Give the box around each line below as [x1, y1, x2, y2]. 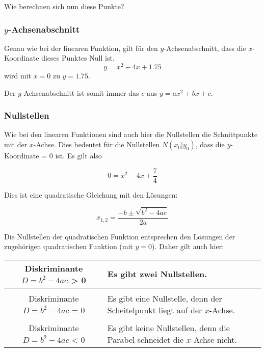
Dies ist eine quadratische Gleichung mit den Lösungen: [4, 189, 178, 200]
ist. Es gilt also [55, 150, 102, 161]
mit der [4, 139, 28, 150]
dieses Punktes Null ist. [41, 52, 115, 63]
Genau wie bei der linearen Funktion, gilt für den [4, 42, 158, 53]
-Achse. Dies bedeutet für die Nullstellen [33, 139, 160, 150]
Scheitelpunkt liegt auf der [107, 304, 202, 316]
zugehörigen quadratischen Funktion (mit [4, 241, 133, 252]
